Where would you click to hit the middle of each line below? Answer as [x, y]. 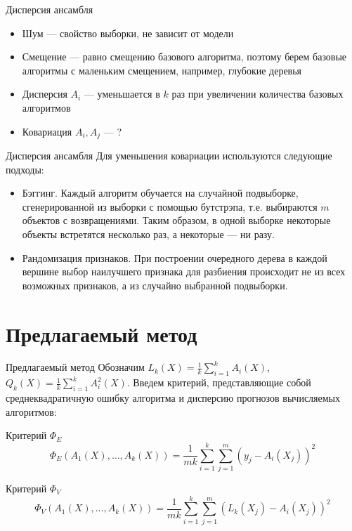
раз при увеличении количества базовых [258, 94]
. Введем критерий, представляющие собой [219, 382]
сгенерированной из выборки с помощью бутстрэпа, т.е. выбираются [170, 206]
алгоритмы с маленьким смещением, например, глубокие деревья [162, 70]
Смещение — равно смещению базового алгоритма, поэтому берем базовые [184, 57]
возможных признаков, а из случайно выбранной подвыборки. [155, 285]
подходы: [25, 169]
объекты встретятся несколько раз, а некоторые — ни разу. [149, 234]
